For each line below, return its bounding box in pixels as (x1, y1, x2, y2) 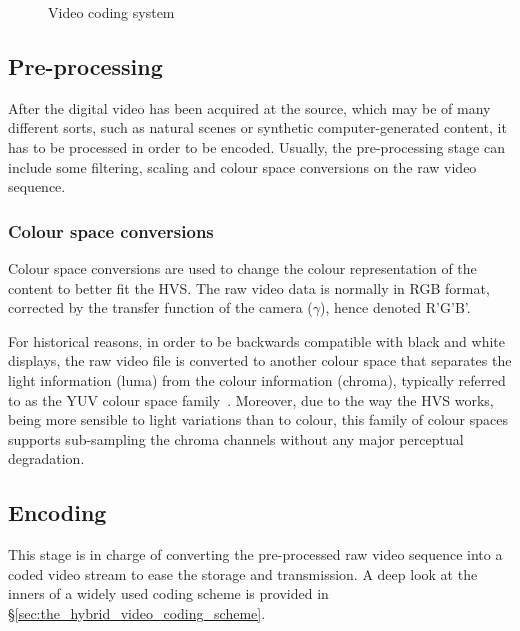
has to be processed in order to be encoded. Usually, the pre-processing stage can (8, 136, 505, 157)
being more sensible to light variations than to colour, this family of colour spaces (8, 409, 508, 430)
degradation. (8, 448, 85, 469)
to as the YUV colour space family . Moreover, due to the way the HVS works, (8, 389, 494, 410)
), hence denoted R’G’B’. (320, 297, 471, 318)
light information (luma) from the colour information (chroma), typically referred (8, 369, 506, 390)
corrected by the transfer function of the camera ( (8, 297, 313, 318)
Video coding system (48, 2, 175, 22)
